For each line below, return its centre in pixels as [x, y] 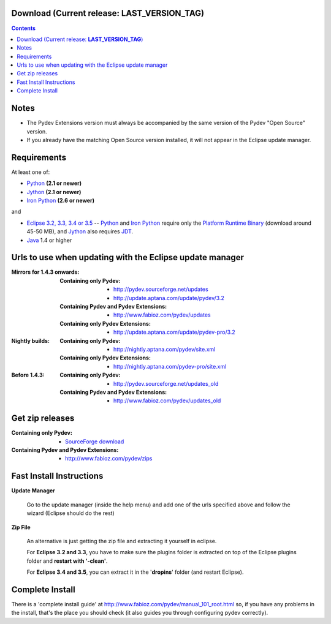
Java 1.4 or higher [49, 240]
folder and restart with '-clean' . [67, 561]
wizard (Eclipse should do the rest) [70, 513]
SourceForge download [95, 442]
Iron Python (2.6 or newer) [61, 201]
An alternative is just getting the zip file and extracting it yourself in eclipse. [122, 541]
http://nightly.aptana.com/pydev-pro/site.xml [170, 366]
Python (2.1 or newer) [54, 183]
